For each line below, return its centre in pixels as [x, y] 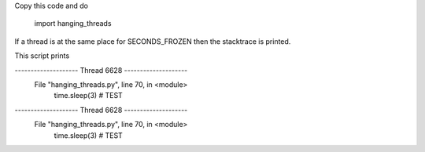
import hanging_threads [73, 24]
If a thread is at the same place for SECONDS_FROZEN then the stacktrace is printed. [153, 41]
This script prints [42, 56]
